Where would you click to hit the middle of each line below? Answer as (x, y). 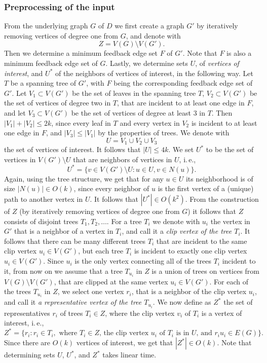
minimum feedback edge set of (51, 63)
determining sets (30, 355)
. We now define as (182, 302)
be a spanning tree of (43, 83)
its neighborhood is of (219, 178)
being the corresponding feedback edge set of (183, 83)
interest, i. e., (24, 323)
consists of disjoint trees (41, 221)
